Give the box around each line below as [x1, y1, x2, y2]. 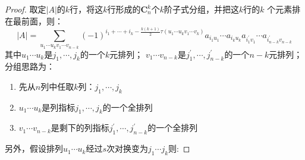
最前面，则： [12, 14, 63, 27]
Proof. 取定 [5, 3, 46, 15]
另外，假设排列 [5, 142, 63, 155]
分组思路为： [5, 60, 55, 73]
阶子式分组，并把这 [164, 3, 240, 15]
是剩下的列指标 [51, 121, 109, 134]
